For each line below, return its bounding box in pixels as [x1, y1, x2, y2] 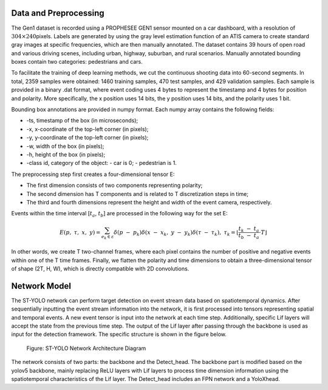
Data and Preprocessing [11, 8, 104, 18]
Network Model [11, 281, 71, 291]
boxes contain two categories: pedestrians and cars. [11, 58, 143, 66]
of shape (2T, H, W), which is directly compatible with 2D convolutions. [11, 265, 190, 272]
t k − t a [238, 225, 259, 234]
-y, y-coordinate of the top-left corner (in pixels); [26, 134, 149, 141]
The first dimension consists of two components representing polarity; [26, 182, 203, 189]
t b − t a [238, 232, 259, 241]
